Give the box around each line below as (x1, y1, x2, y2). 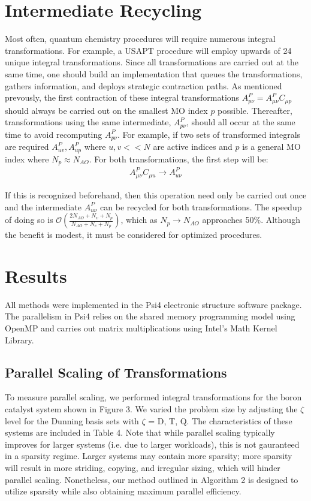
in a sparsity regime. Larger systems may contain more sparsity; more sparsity (5, 449, 292, 462)
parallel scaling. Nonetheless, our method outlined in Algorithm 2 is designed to (5, 473, 298, 485)
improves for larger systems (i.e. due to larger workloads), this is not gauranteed (5, 437, 300, 450)
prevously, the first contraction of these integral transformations (5, 91, 240, 104)
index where (5, 152, 49, 165)
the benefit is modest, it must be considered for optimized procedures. (5, 228, 262, 241)
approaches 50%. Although (202, 213, 300, 226)
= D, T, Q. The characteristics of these (148, 414, 292, 427)
